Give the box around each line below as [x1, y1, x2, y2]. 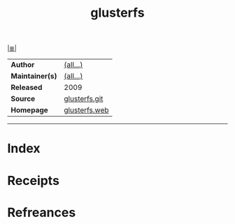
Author [10, 60, 35, 70]
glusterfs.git [64, 94, 104, 104]
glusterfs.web [64, 105, 110, 115]
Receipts [7, 172, 59, 188]
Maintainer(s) [10, 71, 57, 81]
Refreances [7, 204, 76, 221]
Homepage [10, 105, 49, 115]
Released [10, 82, 43, 92]
